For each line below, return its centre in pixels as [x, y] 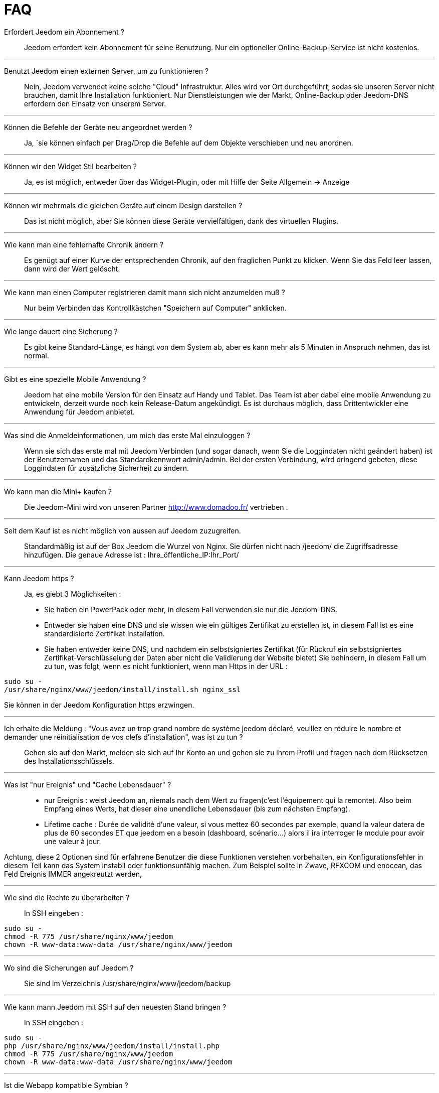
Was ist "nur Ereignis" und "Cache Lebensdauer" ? [88, 784]
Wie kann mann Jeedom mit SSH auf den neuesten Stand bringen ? [115, 1007]
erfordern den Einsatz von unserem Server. [95, 103]
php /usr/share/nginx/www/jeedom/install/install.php [112, 1046]
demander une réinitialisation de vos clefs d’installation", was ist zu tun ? [124, 737]
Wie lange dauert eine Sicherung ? [61, 331]
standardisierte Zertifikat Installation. [104, 633]
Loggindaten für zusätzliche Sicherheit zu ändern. [107, 468]
